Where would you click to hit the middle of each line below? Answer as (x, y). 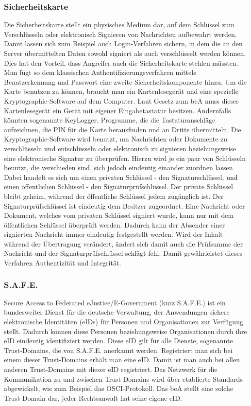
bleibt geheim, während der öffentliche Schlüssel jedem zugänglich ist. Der (114, 196)
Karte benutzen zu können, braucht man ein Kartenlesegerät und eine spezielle (121, 91)
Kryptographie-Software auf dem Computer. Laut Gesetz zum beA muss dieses (121, 100)
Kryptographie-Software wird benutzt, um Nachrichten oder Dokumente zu (116, 139)
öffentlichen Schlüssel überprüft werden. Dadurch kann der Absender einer (115, 224)
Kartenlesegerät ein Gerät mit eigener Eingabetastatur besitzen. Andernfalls (117, 110)
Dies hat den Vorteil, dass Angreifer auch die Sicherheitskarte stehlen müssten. (121, 62)
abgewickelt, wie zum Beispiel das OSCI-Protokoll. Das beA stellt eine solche (118, 388)
